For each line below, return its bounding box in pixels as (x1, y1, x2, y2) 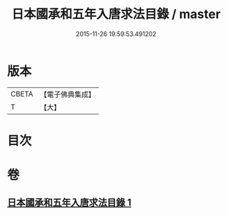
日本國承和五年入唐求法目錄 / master (11, 6, 221, 22)
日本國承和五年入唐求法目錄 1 (7, 197, 132, 209)
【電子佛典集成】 (39, 89, 95, 99)
